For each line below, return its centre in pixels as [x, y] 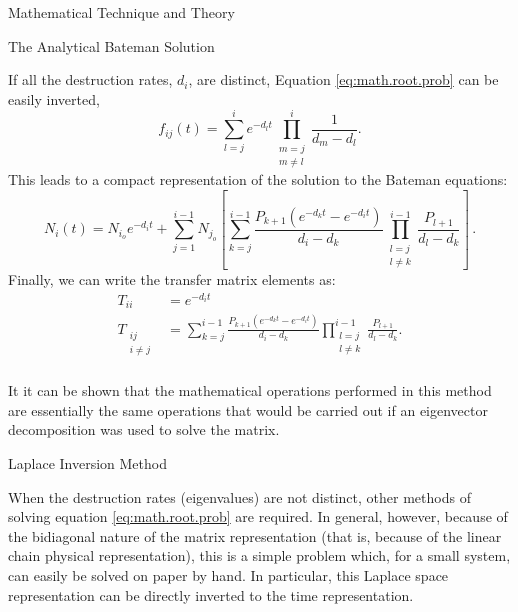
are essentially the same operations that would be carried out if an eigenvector [248, 409]
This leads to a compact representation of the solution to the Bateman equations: [258, 178]
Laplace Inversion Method [87, 463]
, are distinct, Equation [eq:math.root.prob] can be [343, 79]
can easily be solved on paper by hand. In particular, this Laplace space [228, 574]
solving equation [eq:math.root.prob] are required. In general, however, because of [258, 516]
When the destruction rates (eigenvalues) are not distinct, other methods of [239, 496]
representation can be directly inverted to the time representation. [211, 594]
